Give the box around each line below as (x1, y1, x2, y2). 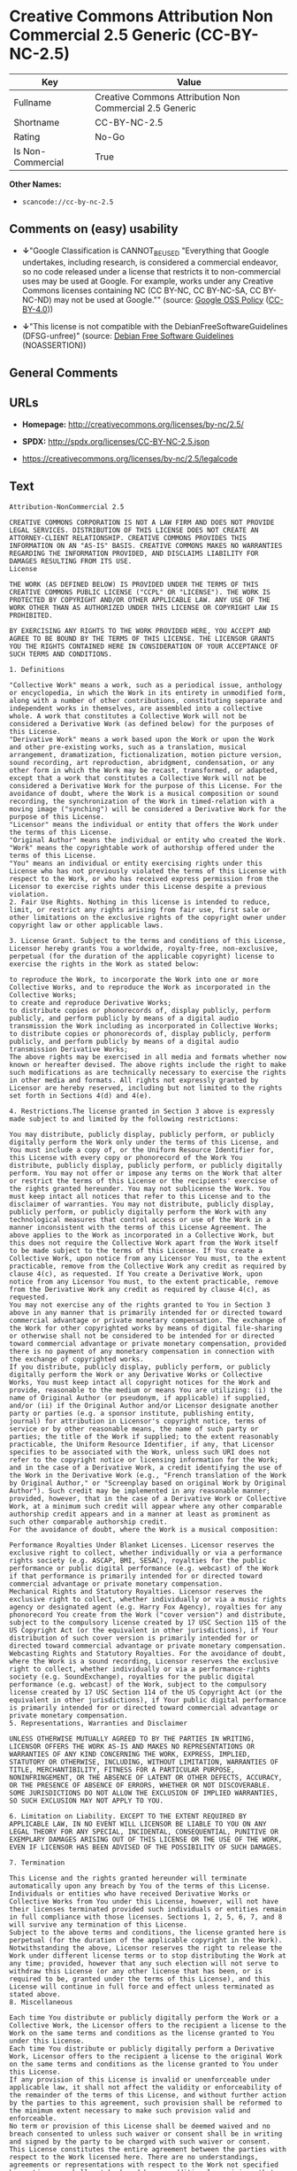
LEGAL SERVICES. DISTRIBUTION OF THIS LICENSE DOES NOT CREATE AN (9, 525, 259, 535)
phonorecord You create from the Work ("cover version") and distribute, (9, 1610, 287, 1619)
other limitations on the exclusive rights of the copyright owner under (9, 913, 287, 922)
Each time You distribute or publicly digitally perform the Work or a (9, 2013, 278, 2022)
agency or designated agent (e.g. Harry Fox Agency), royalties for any (9, 1603, 283, 1611)
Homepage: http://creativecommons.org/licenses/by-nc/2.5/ (21, 419, 245, 429)
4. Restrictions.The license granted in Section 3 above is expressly (9, 1107, 275, 1116)
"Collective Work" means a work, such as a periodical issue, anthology (9, 680, 283, 690)
